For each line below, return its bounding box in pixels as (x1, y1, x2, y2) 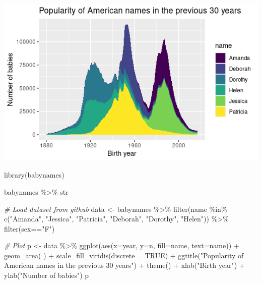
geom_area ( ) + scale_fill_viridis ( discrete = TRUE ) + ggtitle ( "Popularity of (4, 250, 244, 260)
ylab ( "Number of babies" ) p (4, 270, 89, 280)
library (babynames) (4, 169, 64, 180)
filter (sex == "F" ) (4, 223, 55, 234)
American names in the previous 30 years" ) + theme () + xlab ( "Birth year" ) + (4, 260, 245, 270)
